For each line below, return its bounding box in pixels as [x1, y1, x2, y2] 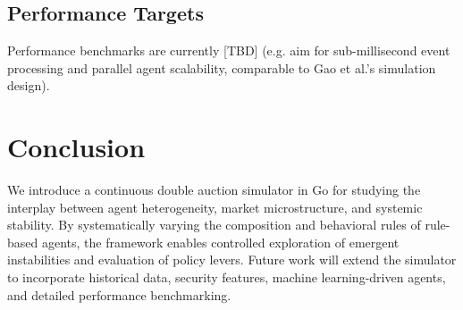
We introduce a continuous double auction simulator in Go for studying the [7, 180, 421, 199]
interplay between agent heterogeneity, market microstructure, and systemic [7, 197, 423, 216]
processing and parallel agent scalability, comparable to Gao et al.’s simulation [7, 58, 436, 77]
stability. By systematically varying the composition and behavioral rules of [7, 215, 421, 234]
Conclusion [7, 129, 146, 165]
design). [7, 76, 50, 95]
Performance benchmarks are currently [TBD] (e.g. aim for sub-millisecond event [7, 41, 450, 60]
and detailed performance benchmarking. [7, 285, 231, 304]
